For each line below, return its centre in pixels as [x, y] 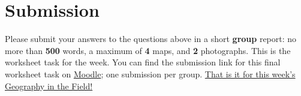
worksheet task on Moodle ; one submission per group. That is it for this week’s [150, 73]
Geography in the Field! [49, 85]
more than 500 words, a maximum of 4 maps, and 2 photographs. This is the [148, 50]
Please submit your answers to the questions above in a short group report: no [151, 39]
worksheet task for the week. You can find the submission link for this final [143, 62]
